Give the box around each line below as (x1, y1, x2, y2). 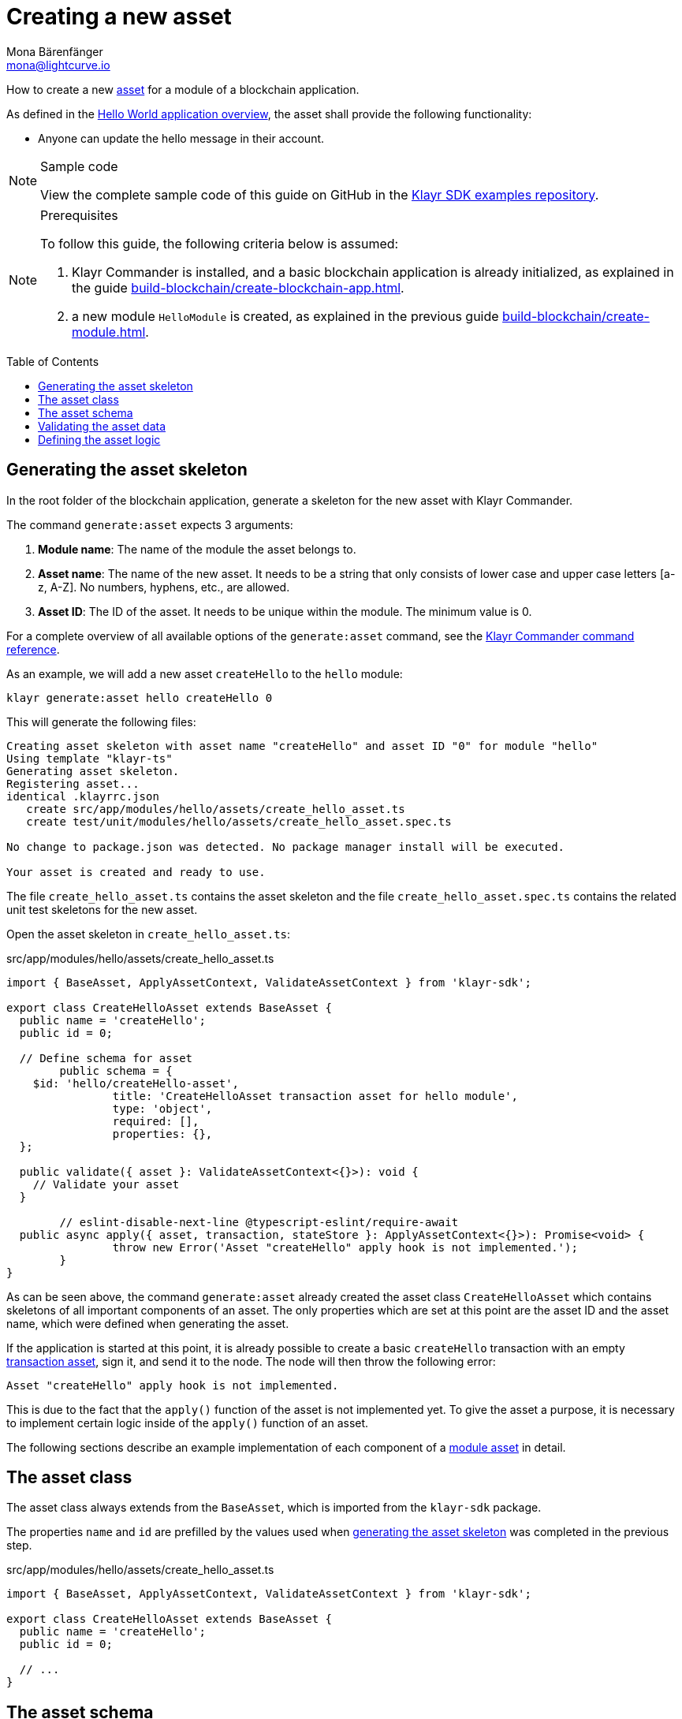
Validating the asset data (38, 419, 166, 433)
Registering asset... (6, 777, 140, 790)
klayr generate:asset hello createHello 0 (6, 691, 273, 704)
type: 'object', (112, 1102, 213, 1115)
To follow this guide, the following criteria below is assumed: (40, 235, 399, 252)
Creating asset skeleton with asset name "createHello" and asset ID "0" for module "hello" (6, 739, 598, 752)
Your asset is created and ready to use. (6, 865, 266, 878)
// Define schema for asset (19, 1051, 193, 1065)
